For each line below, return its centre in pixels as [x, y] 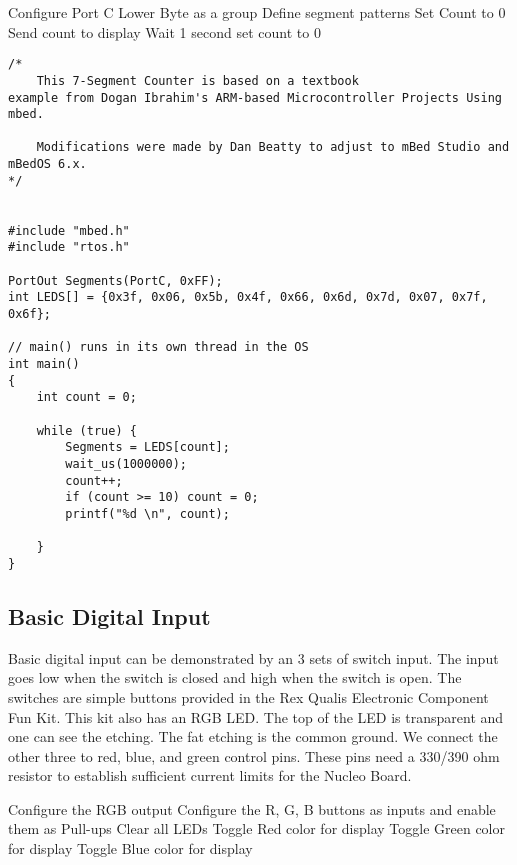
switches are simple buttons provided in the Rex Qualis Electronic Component [248, 696]
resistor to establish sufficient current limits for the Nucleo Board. [210, 775]
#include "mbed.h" [69, 230]
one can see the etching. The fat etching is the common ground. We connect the [253, 736]
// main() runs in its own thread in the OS [158, 347]
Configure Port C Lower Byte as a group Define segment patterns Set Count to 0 [257, 12]
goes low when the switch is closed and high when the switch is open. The [235, 677]
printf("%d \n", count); [147, 513]
